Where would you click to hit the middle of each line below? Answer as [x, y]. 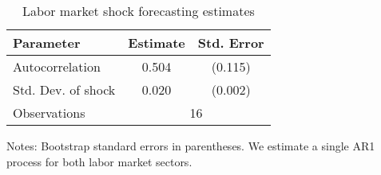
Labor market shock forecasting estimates [138, 11]
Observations [49, 113]
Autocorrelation [57, 66]
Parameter [47, 43]
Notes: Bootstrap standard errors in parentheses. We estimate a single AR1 [191, 146]
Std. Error [231, 43]
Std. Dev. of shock [64, 89]
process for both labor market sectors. [99, 161]
